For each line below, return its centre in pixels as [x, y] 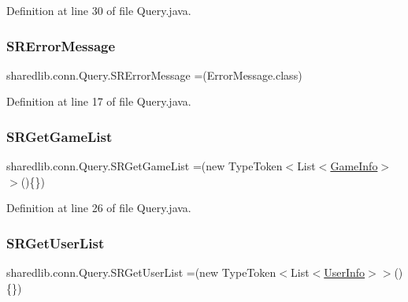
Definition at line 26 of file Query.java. [99, 208]
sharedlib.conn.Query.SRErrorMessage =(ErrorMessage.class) [154, 75]
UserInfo [345, 272]
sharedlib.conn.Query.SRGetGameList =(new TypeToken [145, 166]
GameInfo [354, 166]
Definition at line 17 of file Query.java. [99, 101]
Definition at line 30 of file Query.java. [99, 10]
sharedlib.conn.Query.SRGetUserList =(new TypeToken [141, 272]
